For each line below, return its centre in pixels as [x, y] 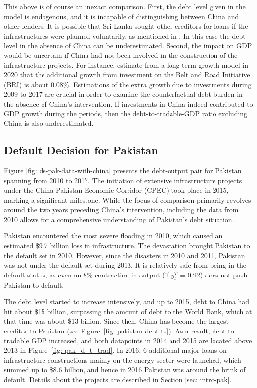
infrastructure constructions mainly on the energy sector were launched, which [123, 360]
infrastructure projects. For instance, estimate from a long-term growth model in [126, 65]
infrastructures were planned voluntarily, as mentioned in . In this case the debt [125, 35]
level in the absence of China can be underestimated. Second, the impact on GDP [128, 45]
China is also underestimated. [49, 123]
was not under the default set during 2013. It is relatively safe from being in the [125, 265]
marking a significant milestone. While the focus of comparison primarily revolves [128, 199]
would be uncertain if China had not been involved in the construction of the [121, 55]
